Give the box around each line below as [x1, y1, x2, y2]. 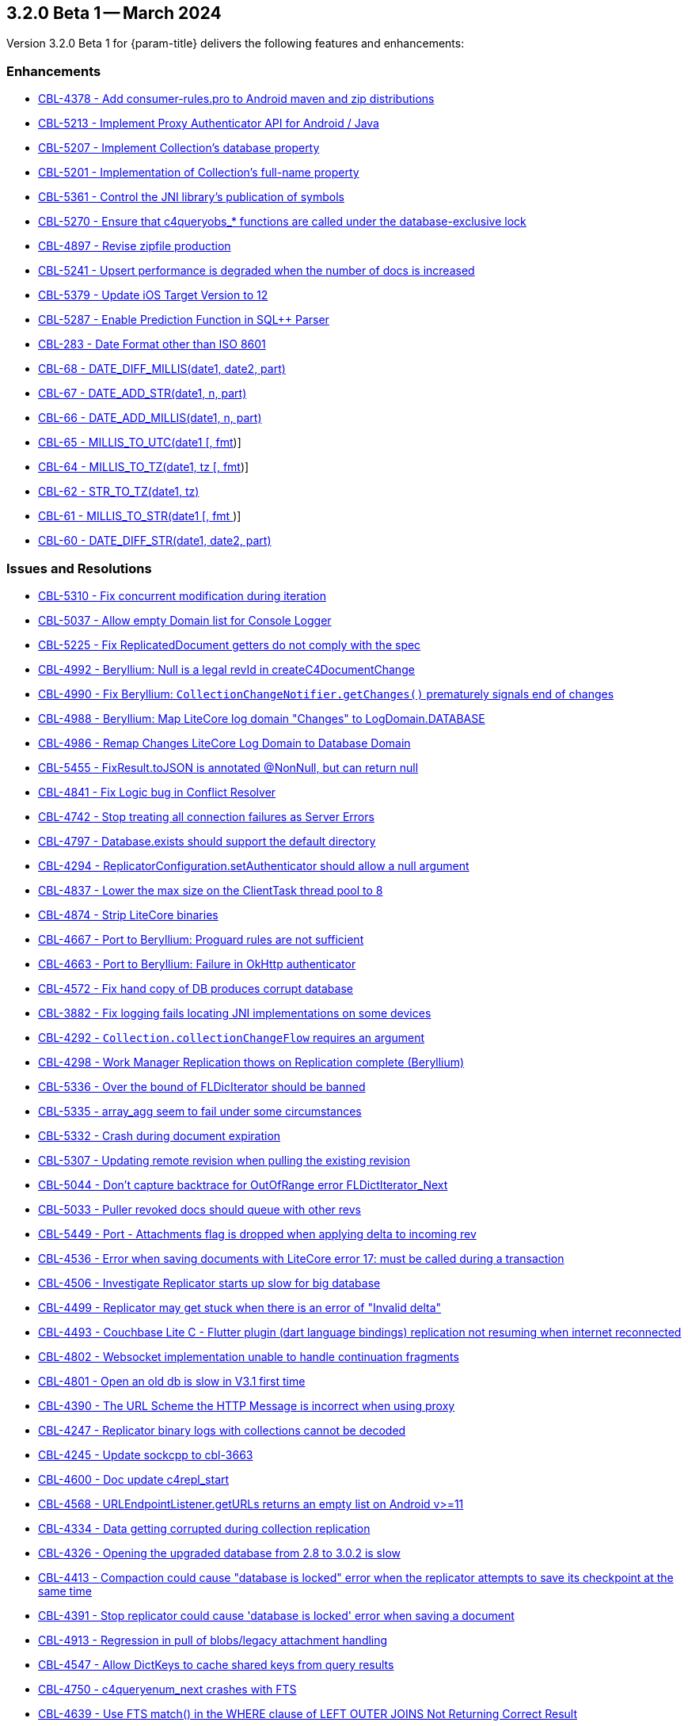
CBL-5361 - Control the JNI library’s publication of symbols [38, 190, 344, 204]
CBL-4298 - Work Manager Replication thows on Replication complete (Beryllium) [38, 1055, 465, 1069]
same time [38, 1583, 93, 1598]
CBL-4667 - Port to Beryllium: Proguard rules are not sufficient [38, 932, 364, 946]
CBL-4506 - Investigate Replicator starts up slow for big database [38, 1275, 381, 1290]
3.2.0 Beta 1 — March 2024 [6, 3, 222, 23]
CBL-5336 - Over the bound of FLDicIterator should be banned [38, 1079, 366, 1093]
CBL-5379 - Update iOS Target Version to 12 [38, 288, 268, 302]
